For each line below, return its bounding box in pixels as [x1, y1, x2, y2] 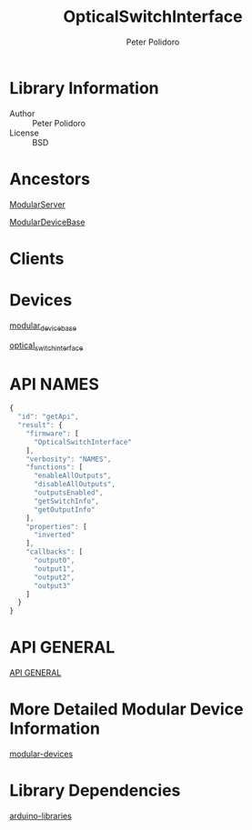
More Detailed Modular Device [9, 699, 244, 720]
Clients [9, 248, 65, 269]
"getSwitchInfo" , [33, 496, 100, 505]
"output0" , [33, 556, 76, 565]
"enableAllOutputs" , [33, 471, 112, 481]
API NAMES [9, 374, 100, 395]
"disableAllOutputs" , [33, 480, 116, 489]
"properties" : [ [25, 522, 88, 531]
